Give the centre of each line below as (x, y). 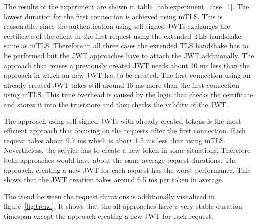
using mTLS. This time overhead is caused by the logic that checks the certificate (129, 94)
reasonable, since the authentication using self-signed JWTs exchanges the (117, 26)
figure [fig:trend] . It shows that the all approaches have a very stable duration (123, 206)
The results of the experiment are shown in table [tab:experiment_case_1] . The (127, 6)
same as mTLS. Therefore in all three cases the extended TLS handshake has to (126, 46)
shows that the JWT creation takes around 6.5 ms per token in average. (114, 179)
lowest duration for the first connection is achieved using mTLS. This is (113, 16)
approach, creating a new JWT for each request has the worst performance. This (127, 169)
